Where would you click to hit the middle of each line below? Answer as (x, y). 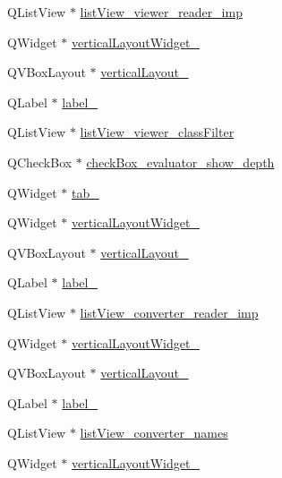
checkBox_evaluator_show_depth (180, 162)
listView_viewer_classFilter (157, 132)
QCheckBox (40, 162)
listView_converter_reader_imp (169, 312)
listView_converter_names (154, 433)
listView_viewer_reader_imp (161, 12)
